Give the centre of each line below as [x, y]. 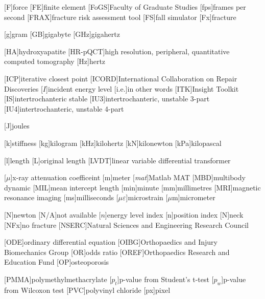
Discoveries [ [23, 88]
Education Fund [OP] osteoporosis [57, 262]
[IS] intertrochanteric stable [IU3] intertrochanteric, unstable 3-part [107, 99]
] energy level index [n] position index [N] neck [174, 214]
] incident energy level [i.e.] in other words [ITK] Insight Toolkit [142, 88]
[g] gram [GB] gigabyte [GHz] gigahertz [62, 34]
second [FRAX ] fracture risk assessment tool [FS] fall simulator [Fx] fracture [120, 17]
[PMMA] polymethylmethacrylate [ [58, 279]
